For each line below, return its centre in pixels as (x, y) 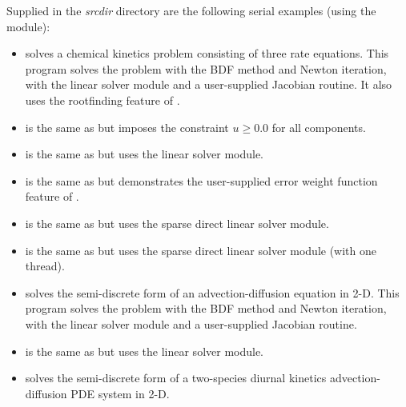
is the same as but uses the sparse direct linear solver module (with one (201, 250)
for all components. (319, 127)
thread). (45, 266)
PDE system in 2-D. (120, 393)
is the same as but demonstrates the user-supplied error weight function (201, 180)
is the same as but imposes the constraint (127, 127)
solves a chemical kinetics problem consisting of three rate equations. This (207, 53)
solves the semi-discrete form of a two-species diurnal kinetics (176, 378)
